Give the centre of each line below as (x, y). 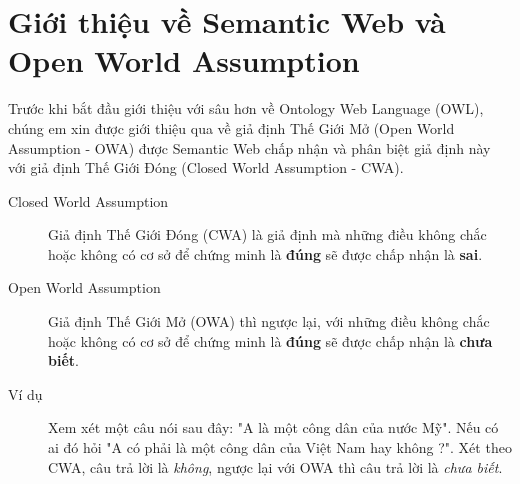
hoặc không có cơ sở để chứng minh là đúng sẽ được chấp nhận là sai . (265, 253)
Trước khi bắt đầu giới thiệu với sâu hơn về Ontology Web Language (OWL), (246, 108)
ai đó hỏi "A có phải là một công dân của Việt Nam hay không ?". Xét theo (280, 447)
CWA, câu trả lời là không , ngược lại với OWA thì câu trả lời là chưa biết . (275, 466)
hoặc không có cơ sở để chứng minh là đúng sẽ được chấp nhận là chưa (270, 340)
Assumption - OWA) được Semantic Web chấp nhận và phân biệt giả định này (249, 147)
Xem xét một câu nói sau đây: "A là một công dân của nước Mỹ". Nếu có (273, 427)
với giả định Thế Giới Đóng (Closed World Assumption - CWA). (206, 167)
